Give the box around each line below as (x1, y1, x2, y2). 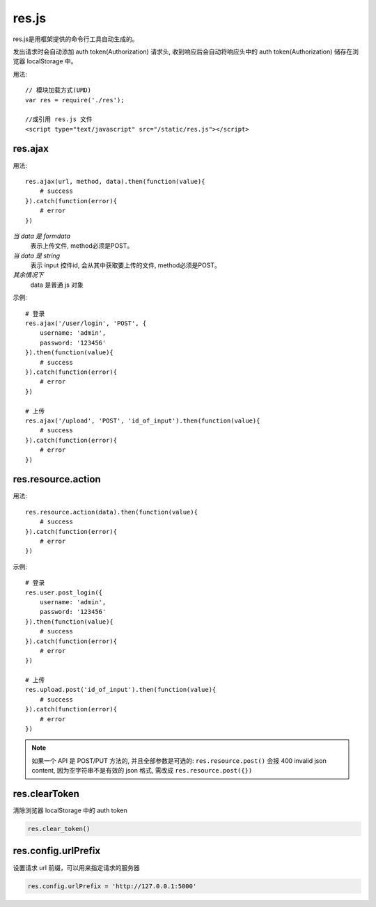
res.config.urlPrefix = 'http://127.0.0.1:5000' (27, 882, 197, 890)
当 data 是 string (13, 251, 61, 260)
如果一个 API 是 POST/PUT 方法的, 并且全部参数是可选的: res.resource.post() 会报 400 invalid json (31, 756, 327, 765)
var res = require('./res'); (25, 96, 125, 104)
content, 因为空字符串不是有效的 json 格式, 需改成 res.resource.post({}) (31, 766, 253, 775)
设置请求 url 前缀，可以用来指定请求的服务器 (13, 863, 141, 871)
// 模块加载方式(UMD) (25, 86, 92, 94)
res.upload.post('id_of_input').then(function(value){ (25, 686, 217, 694)
